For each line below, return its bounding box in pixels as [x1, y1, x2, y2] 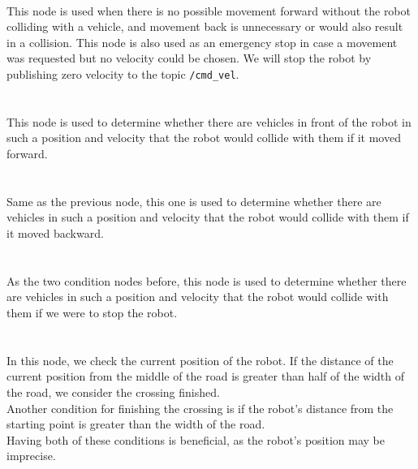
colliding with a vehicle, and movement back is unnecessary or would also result [6, 18, 403, 35]
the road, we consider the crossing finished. [6, 383, 220, 400]
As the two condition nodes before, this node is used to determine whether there [6, 272, 407, 289]
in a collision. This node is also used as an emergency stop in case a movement [6, 33, 398, 50]
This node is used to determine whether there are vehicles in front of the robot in [6, 113, 412, 130]
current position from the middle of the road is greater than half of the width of [6, 368, 405, 385]
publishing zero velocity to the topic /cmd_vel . [6, 65, 239, 82]
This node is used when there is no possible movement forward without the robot [6, 2, 411, 19]
